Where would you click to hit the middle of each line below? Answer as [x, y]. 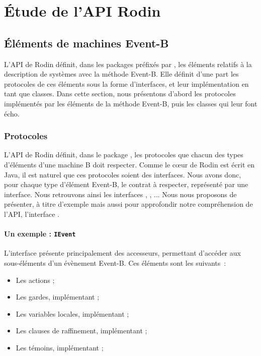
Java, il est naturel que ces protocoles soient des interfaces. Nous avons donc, [123, 174]
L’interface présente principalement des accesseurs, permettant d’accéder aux [122, 253]
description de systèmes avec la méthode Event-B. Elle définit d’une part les [121, 74]
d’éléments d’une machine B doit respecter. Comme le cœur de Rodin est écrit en [129, 164]
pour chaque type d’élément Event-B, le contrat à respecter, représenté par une [126, 184]
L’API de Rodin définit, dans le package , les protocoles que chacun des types [124, 155]
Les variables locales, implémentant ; [72, 313]
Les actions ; [35, 280]
